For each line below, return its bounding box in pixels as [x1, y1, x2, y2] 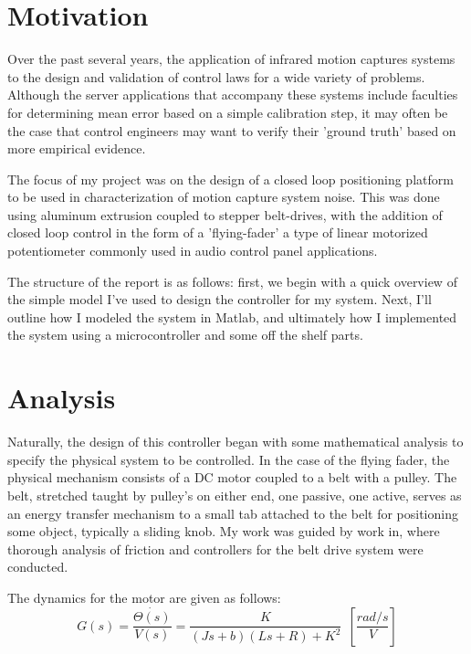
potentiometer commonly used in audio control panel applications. [7, 241, 378, 260]
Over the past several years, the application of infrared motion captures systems [7, 49, 455, 69]
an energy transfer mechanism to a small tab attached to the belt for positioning [7, 503, 458, 522]
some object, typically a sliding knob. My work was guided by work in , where [7, 522, 440, 541]
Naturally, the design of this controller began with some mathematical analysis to [7, 432, 464, 451]
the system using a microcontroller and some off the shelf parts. [7, 325, 363, 344]
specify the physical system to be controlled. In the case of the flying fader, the [7, 449, 450, 469]
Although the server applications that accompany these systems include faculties [7, 85, 458, 104]
